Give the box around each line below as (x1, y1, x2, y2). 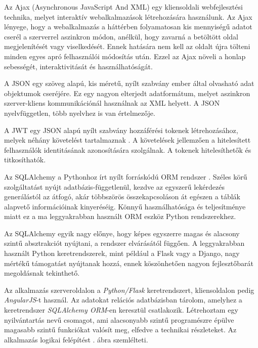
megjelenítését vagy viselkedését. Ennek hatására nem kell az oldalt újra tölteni (4, 41, 250, 52)
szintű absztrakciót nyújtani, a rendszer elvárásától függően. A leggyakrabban (4, 238, 245, 248)
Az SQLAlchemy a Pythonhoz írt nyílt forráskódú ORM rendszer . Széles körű (4, 171, 247, 182)
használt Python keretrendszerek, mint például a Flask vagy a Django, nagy (4, 248, 240, 258)
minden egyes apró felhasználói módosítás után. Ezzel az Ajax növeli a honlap (4, 51, 246, 61)
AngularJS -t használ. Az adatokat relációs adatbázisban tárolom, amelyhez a (4, 294, 242, 305)
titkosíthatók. (4, 154, 46, 165)
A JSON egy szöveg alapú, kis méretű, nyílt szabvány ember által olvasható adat (4, 78, 254, 89)
